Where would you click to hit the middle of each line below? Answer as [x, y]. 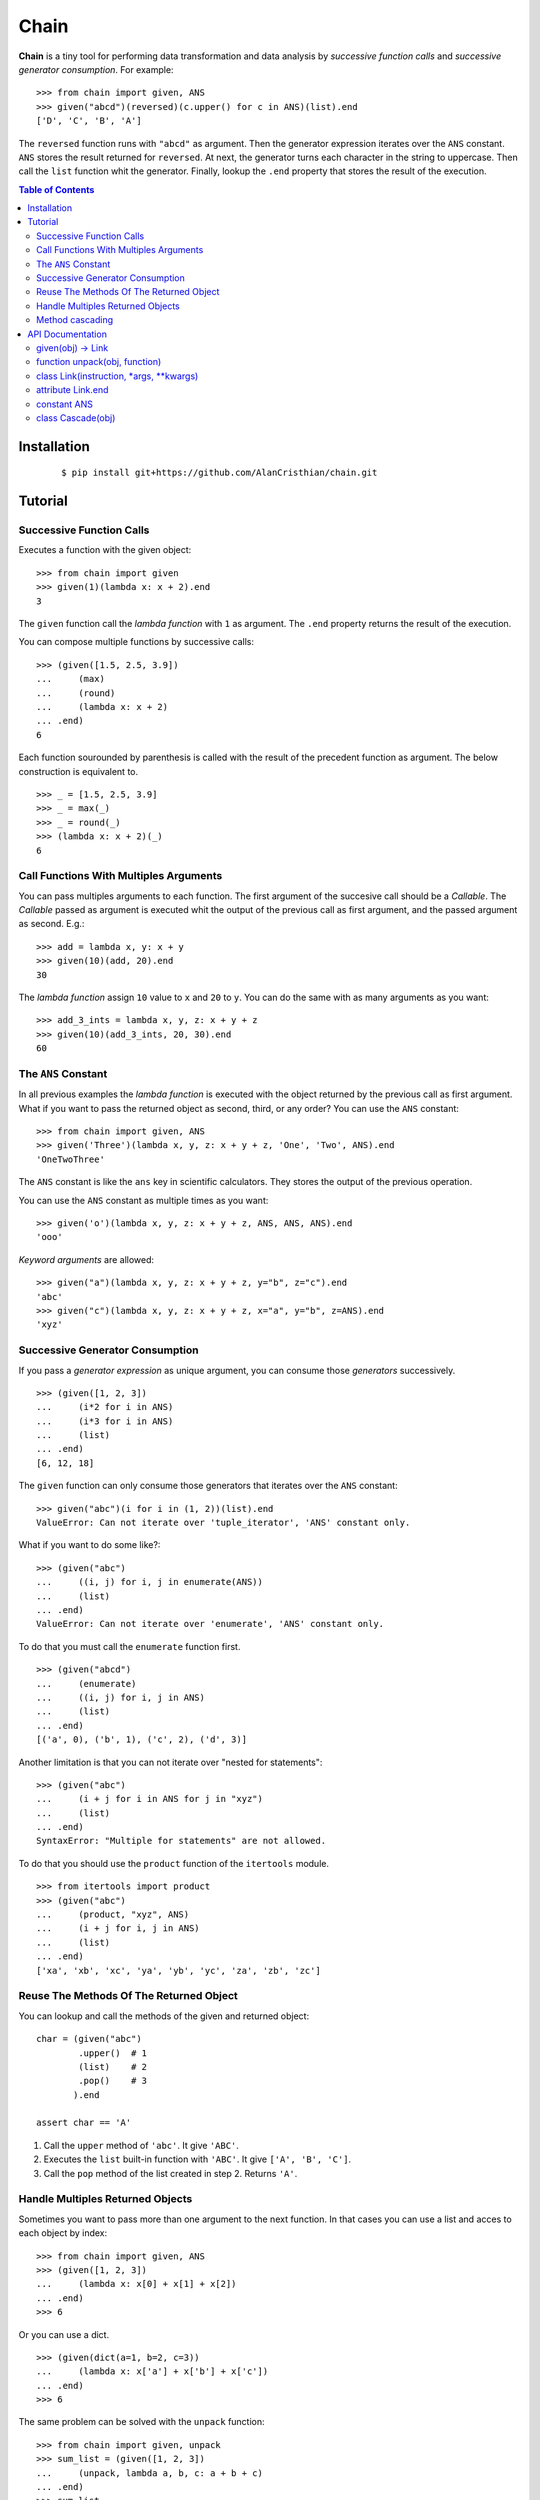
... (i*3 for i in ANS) [105, 1421]
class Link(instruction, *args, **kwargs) [117, 376]
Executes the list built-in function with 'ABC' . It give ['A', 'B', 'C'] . [197, 2159]
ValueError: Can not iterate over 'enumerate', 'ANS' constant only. [210, 1624]
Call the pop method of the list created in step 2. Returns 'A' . [170, 2173]
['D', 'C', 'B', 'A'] [89, 121]
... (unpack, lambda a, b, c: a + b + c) [150, 2473]
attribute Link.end [72, 390]
